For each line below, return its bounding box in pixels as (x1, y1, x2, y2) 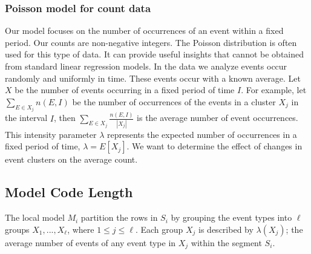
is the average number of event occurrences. (137, 111, 298, 124)
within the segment (191, 236, 262, 249)
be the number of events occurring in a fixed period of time (15, 83, 235, 96)
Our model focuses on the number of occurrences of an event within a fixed (5, 24, 284, 37)
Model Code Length (5, 183, 133, 201)
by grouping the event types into (171, 211, 292, 224)
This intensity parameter (5, 128, 97, 140)
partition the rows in (80, 211, 158, 224)
